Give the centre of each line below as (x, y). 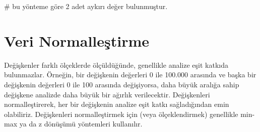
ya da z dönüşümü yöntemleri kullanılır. (81, 124)
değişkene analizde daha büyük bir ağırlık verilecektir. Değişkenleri (107, 94)
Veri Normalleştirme (77, 40)
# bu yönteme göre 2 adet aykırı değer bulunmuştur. (86, 6)
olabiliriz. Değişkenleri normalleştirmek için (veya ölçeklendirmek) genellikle (121, 114)
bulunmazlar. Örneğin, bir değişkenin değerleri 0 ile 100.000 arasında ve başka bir (130, 75)
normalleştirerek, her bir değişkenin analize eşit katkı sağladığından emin (117, 104)
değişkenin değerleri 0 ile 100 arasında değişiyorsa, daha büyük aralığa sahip (122, 84)
